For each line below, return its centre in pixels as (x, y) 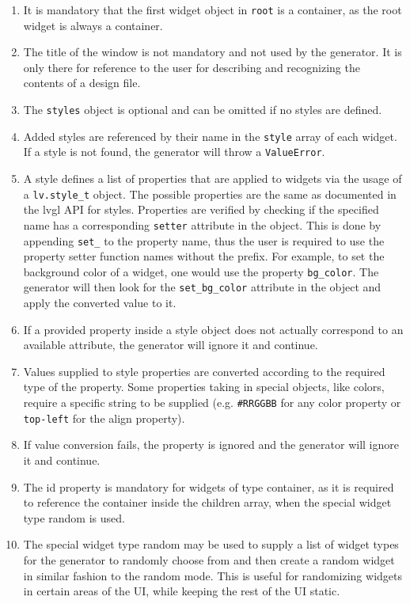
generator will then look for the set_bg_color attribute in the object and (202, 287)
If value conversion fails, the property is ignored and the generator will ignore (211, 444)
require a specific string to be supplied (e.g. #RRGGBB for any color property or (212, 403)
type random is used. (74, 517)
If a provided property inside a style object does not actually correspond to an (213, 329)
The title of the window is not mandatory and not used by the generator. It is (213, 52)
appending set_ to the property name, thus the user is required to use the (204, 240)
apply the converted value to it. (100, 303)
